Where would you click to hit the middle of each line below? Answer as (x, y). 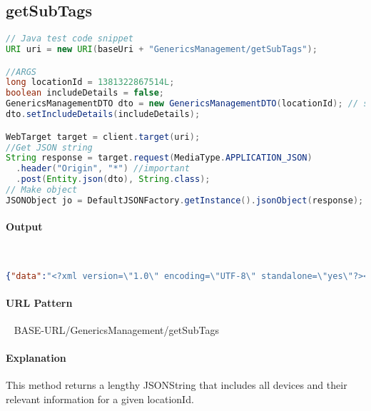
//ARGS (21, 72)
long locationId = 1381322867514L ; (90, 82)
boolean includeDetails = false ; (85, 93)
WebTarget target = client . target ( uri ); (103, 137)
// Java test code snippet (70, 39)
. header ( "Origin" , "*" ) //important (103, 169)
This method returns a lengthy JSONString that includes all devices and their (177, 385)
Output (24, 227)
